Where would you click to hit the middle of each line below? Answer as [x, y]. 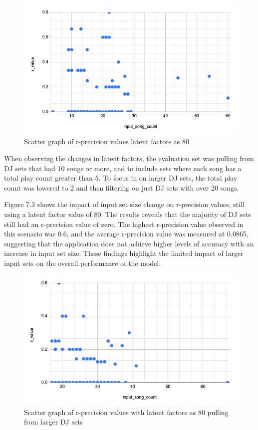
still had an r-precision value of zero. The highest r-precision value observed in [124, 224]
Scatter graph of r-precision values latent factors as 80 [107, 141]
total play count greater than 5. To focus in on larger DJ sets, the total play [121, 178]
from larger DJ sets [54, 422]
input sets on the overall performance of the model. [83, 263]
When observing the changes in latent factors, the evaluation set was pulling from [129, 158]
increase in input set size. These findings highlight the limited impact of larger [124, 253]
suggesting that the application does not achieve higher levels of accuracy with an [129, 243]
